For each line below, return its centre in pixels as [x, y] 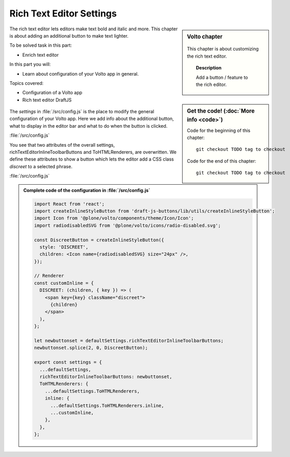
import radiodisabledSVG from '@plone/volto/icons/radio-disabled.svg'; [128, 225]
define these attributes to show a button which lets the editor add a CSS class [92, 159]
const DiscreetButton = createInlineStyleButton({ [99, 240]
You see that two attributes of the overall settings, [62, 145]
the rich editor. [211, 84]
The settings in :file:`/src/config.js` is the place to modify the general [82, 112]
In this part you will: [30, 64]
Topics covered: [26, 83]
